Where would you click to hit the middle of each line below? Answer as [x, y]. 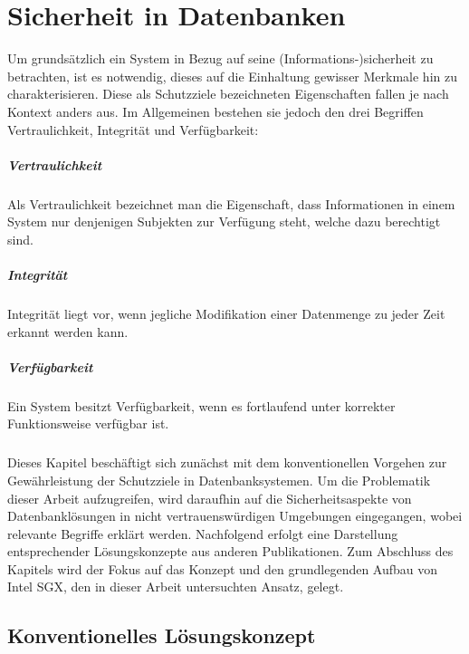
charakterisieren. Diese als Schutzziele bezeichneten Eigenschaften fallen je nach [228, 94]
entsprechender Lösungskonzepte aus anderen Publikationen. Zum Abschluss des [230, 551]
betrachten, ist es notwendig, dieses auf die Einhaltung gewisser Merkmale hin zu [232, 76]
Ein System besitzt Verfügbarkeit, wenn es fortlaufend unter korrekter [201, 405]
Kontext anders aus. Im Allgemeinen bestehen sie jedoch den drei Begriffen [215, 111]
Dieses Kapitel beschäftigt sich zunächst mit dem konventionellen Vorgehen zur [227, 462]
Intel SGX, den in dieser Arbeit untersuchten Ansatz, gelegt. [176, 587]
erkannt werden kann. [68, 331]
